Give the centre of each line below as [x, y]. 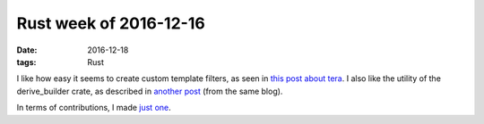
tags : [26, 62]
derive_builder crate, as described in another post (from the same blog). [150, 91]
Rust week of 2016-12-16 [111, 23]
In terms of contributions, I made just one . [94, 108]
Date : [27, 50]
